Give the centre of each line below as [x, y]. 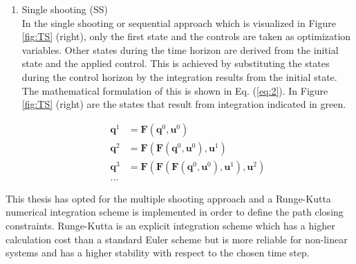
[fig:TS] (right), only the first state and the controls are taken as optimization [186, 36]
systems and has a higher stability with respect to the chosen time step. [158, 253]
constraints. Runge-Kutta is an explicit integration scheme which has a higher [170, 226]
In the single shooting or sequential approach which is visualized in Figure [179, 22]
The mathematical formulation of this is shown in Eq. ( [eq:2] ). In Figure [175, 90]
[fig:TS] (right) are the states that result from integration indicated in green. [184, 104]
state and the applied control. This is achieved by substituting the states [176, 63]
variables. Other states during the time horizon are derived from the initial [180, 49]
